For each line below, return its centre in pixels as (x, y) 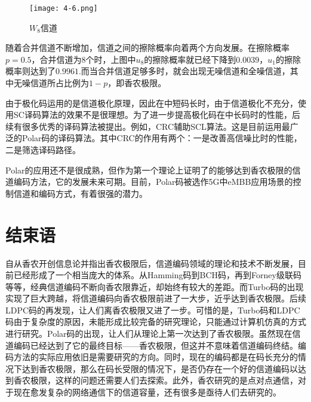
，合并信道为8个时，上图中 (84, 59)
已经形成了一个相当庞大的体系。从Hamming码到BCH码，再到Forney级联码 (157, 275)
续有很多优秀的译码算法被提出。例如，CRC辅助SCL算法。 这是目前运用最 (148, 126)
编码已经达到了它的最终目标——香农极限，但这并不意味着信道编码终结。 (155, 345)
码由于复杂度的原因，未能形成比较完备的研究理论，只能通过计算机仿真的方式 (156, 322)
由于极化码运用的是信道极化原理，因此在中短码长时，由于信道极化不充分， (152, 103)
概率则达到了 (30, 71)
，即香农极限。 (137, 83)
